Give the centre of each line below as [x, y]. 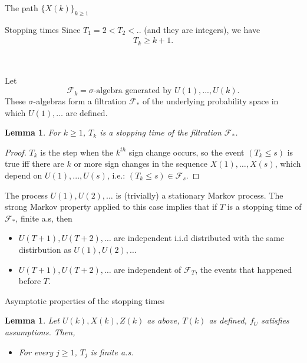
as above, [163, 320]
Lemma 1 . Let [32, 320]
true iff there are [34, 164]
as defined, [228, 320]
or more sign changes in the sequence [141, 164]
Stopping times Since [43, 29]
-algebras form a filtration [80, 101]
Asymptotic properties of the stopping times [85, 300]
